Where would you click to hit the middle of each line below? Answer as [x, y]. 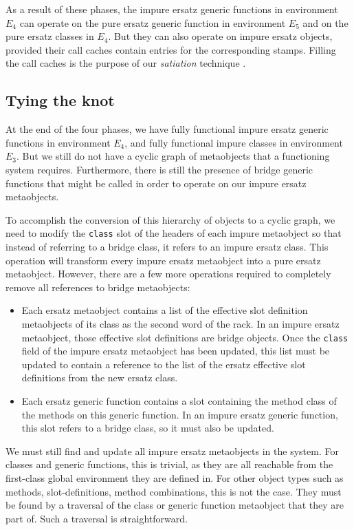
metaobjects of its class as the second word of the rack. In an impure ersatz [180, 323]
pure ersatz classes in [50, 36]
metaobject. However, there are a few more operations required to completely [168, 274]
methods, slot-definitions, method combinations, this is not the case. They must [174, 491]
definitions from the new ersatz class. [100, 378]
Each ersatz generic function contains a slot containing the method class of [179, 400]
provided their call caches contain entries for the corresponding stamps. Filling [171, 49]
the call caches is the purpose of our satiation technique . [126, 63]
